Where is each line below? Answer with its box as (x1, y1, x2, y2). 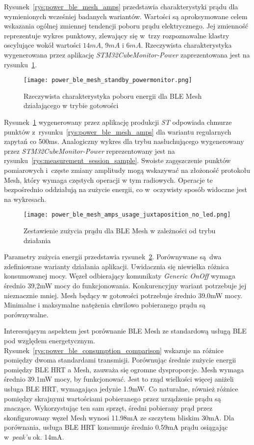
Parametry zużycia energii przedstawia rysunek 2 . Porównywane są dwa (4, 251, 222, 262)
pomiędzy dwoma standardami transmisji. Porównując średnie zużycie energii (4, 355, 236, 365)
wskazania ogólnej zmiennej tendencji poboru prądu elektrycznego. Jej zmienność (4, 21, 248, 31)
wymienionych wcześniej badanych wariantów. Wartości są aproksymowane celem (4, 11, 248, 21)
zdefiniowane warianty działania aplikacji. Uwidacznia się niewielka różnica (4, 261, 229, 271)
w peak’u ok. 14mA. (4, 431, 64, 442)
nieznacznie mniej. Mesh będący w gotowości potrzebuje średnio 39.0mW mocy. (4, 290, 243, 300)
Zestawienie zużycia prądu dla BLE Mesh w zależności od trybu (24, 225, 216, 235)
